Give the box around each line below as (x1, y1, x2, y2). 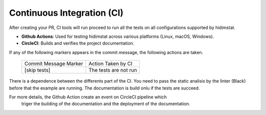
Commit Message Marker (24, 60, 83, 67)
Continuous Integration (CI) (9, 7, 124, 18)
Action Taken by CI (88, 60, 133, 67)
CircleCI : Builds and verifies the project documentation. (21, 40, 134, 46)
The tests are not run (88, 67, 137, 74)
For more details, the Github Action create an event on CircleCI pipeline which (9, 94, 167, 100)
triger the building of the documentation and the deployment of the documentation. (21, 101, 191, 107)
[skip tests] (24, 67, 51, 74)
